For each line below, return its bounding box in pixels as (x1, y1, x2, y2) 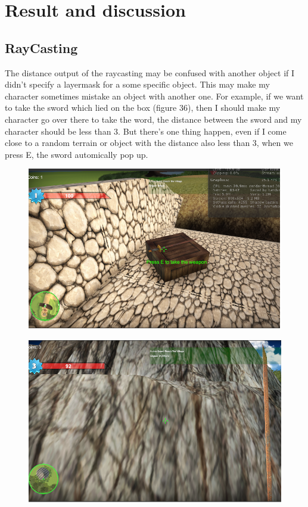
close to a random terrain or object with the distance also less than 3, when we (5, 136, 293, 149)
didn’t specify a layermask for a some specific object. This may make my (5, 78, 270, 91)
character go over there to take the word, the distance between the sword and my (5, 113, 302, 125)
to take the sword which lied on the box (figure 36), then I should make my (5, 101, 281, 114)
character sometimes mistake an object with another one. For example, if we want (5, 89, 304, 102)
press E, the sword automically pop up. (5, 148, 148, 160)
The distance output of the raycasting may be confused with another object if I (5, 66, 295, 79)
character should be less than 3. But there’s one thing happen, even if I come (5, 125, 287, 137)
